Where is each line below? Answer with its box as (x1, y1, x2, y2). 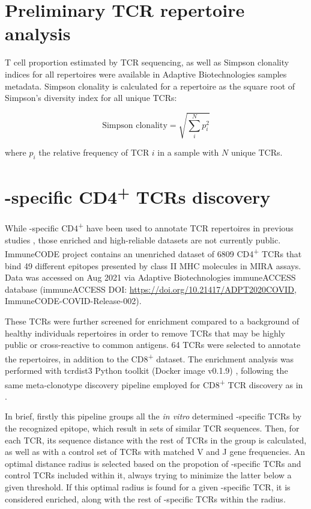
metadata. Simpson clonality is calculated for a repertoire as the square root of (5, 79, 295, 92)
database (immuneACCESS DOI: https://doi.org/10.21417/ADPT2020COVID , (5, 282, 297, 295)
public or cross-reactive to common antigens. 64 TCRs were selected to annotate (5, 338, 301, 351)
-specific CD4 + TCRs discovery (5, 182, 271, 209)
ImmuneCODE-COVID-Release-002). (5, 294, 142, 307)
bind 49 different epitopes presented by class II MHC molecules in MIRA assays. (5, 259, 301, 272)
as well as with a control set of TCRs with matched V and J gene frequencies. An (5, 445, 306, 458)
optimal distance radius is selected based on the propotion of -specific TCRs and (5, 457, 301, 469)
